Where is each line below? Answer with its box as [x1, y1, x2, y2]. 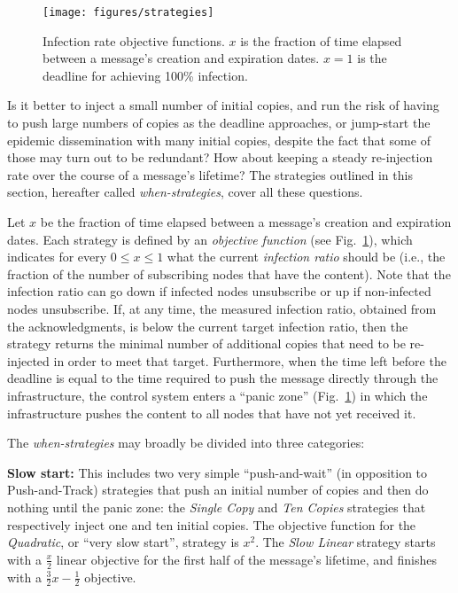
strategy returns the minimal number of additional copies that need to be [7, 334, 406, 353]
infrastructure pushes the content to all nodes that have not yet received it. [7, 403, 416, 422]
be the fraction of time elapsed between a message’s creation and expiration [40, 213, 452, 230]
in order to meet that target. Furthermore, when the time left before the [53, 351, 446, 370]
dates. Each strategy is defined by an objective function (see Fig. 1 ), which [7, 230, 413, 248]
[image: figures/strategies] [43, 6, 214, 19]
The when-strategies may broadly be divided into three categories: [7, 433, 365, 452]
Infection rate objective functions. [43, 31, 225, 50]
